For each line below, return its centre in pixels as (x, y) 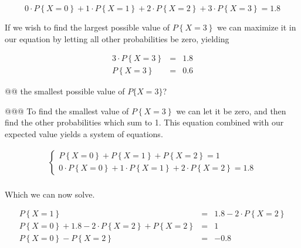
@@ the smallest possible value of (65, 91)
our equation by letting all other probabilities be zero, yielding (117, 38)
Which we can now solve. (50, 194)
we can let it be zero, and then (231, 111)
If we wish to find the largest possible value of (87, 27)
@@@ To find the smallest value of (67, 111)
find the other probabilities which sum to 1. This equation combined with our (144, 122)
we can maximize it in (256, 27)
